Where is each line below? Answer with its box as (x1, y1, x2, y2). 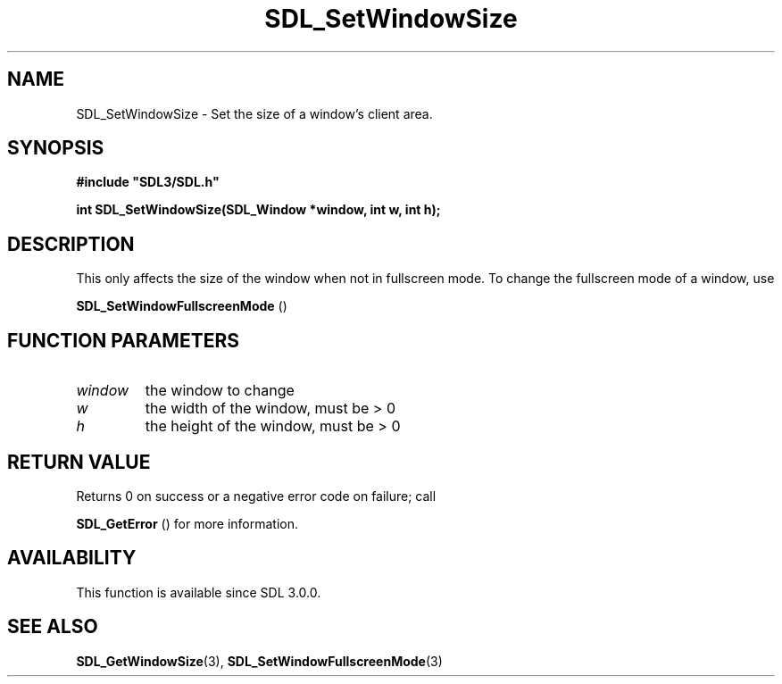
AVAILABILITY (7, 546, 137, 570)
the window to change (145, 381, 295, 400)
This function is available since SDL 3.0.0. (76, 584, 321, 600)
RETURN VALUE (7, 450, 151, 473)
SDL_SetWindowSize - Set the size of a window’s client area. (76, 105, 433, 121)
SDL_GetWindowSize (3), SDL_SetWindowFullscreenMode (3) (76, 653, 443, 669)
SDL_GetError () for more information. (76, 515, 299, 531)
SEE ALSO (7, 615, 98, 638)
